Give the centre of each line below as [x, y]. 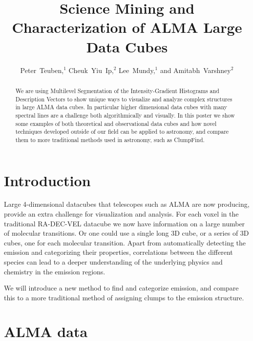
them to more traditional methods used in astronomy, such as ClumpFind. [110, 139]
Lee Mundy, [137, 70]
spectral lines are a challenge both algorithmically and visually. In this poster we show [125, 115]
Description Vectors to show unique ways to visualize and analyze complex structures [124, 99]
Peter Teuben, [42, 70]
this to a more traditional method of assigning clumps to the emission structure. [124, 297]
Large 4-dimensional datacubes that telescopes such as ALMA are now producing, [127, 204]
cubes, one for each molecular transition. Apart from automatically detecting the [125, 242]
